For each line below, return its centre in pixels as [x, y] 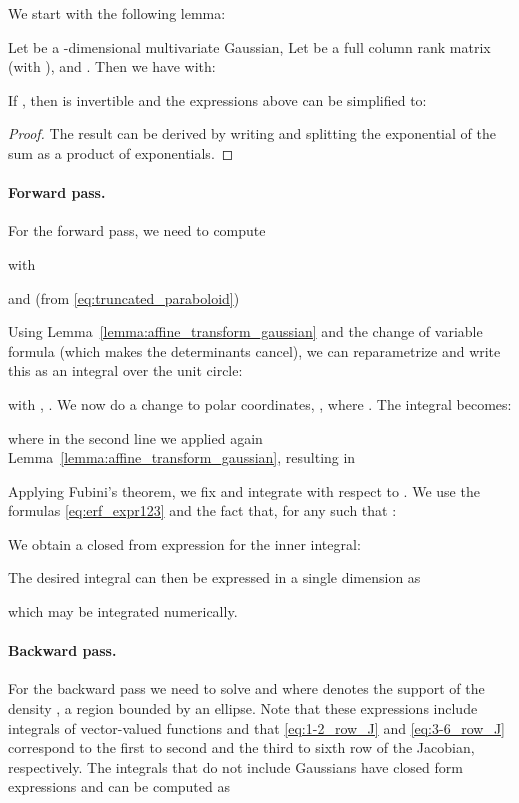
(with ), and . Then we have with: [112, 66]
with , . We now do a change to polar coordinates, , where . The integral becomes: [260, 403]
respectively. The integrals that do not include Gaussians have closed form [235, 766]
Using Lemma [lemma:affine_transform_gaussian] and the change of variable [245, 331]
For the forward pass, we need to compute [137, 230]
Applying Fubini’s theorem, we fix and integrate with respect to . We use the [244, 490]
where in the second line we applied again [135, 437]
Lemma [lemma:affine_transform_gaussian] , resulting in [182, 457]
